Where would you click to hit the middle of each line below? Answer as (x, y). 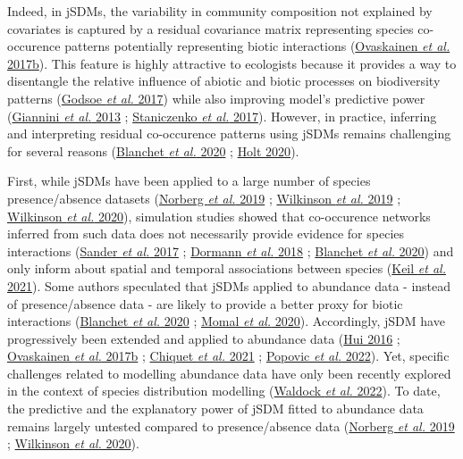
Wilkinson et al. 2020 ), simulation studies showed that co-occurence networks (219, 216)
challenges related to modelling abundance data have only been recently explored (229, 373)
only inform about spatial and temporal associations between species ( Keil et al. (227, 268)
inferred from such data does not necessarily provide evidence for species (206, 234)
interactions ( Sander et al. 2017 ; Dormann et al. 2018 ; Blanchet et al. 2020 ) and (231, 250)
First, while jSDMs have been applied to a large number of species (189, 181)
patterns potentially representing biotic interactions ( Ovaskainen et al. (257, 46)
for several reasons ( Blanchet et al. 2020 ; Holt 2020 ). (153, 150)
